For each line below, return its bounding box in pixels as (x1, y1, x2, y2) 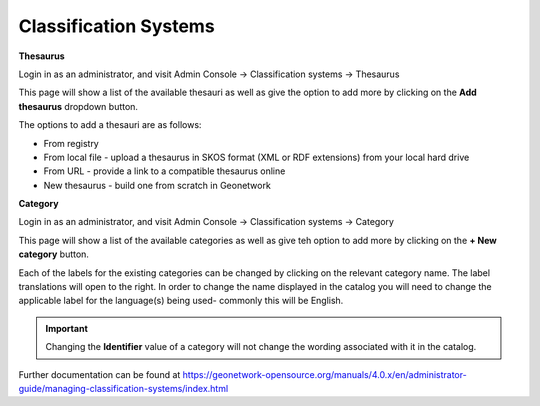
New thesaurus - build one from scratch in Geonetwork (43, 179, 272, 191)
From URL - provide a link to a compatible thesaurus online (43, 165, 286, 177)
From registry (43, 137, 99, 149)
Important (45, 322, 89, 334)
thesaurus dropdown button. (18, 100, 139, 112)
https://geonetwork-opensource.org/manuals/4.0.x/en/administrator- (182, 368, 467, 380)
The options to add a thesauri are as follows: (18, 119, 202, 131)
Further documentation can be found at (18, 368, 181, 380)
